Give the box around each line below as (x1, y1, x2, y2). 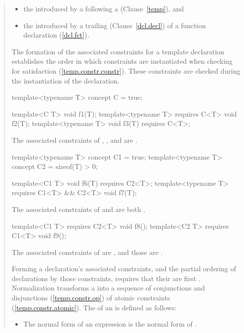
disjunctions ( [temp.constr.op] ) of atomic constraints (11, 292, 170, 303)
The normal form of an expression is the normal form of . (23, 319, 197, 329)
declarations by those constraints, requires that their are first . (11, 273, 201, 283)
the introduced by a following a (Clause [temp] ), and (23, 3, 184, 13)
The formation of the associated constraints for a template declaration (11, 46, 224, 56)
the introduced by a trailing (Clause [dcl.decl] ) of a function (23, 20, 206, 30)
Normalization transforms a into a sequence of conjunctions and (11, 283, 205, 293)
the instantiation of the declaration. (11, 75, 120, 85)
